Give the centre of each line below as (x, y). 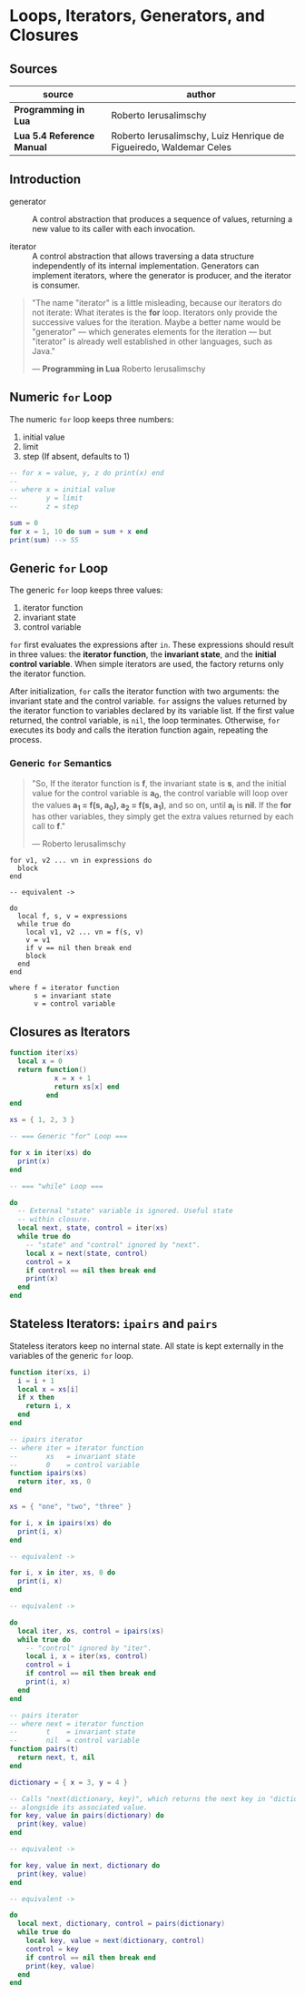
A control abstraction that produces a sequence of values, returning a (162, 218)
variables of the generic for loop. (72, 1355)
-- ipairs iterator (46, 1439)
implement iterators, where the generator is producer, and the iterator (162, 275)
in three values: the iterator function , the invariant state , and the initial (143, 654)
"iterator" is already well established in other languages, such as (152, 341)
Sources (34, 69)
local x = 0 (40, 1061)
